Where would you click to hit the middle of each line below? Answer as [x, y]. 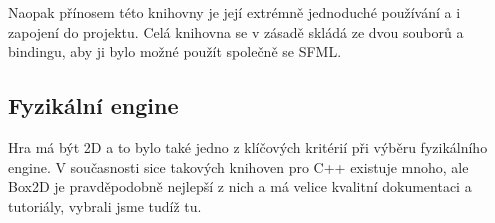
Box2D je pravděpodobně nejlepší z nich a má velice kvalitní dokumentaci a [240, 186]
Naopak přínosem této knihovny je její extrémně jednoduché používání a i [234, 12]
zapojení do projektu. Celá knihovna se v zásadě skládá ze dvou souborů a [236, 31]
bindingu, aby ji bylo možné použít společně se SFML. [175, 51]
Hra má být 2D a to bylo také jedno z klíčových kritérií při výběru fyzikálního [248, 146]
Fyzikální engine [93, 105]
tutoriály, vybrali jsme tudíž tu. [105, 205]
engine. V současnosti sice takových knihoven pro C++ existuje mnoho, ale [238, 166]
